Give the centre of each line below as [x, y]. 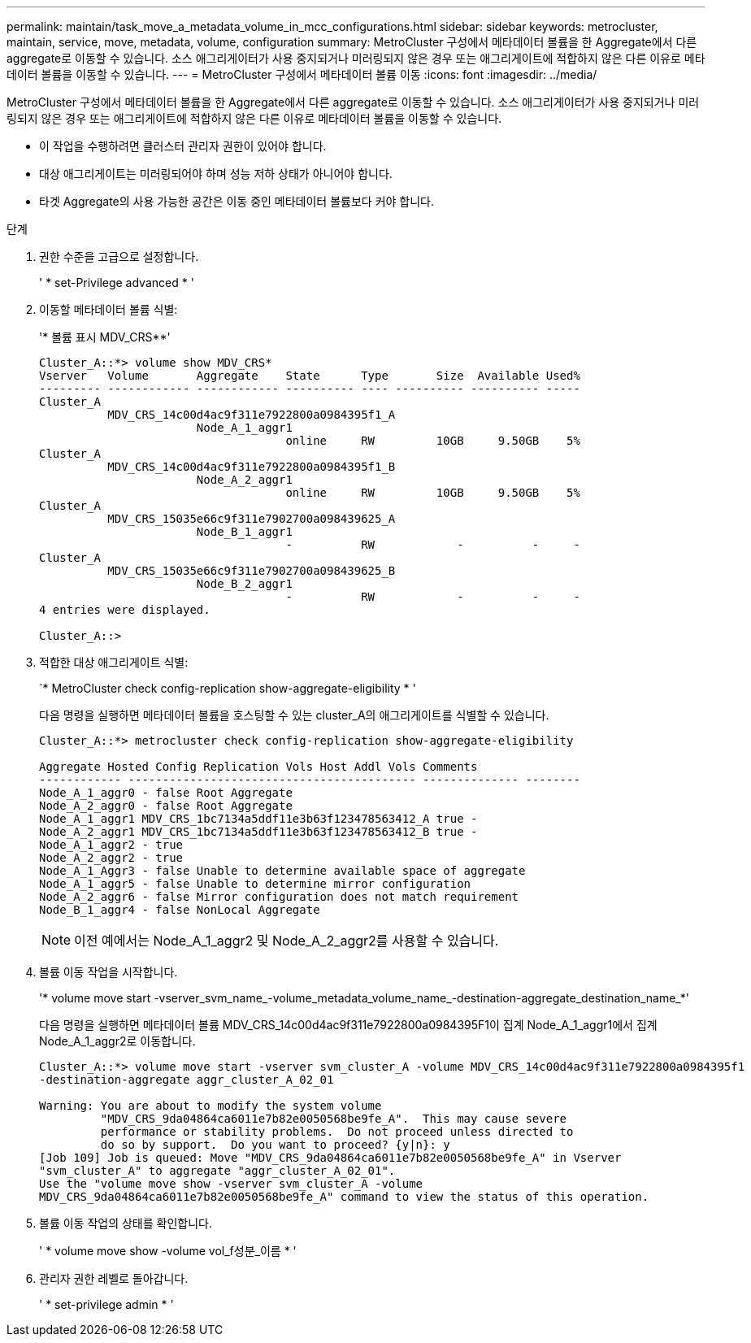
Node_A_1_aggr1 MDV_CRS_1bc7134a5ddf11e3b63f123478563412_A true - [258, 819]
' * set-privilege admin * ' [106, 1304]
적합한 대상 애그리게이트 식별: [114, 662]
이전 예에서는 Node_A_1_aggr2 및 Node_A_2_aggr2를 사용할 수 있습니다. [287, 941]
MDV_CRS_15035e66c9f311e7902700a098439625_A [252, 519]
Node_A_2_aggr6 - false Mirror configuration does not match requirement [279, 897]
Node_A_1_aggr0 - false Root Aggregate [166, 793]
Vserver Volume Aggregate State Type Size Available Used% [310, 376]
